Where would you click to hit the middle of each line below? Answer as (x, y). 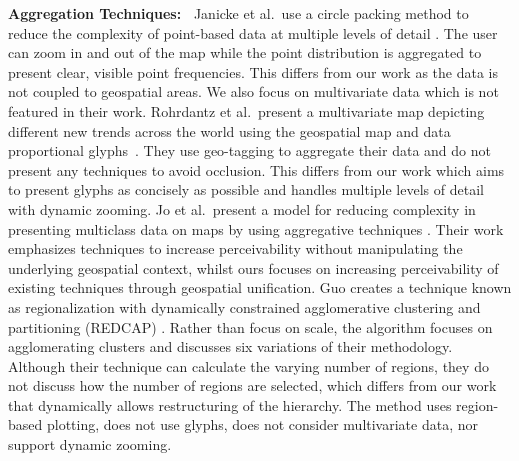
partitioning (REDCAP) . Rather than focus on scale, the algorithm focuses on (250, 326)
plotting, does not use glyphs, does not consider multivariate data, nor (262, 424)
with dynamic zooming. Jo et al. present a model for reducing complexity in (242, 208)
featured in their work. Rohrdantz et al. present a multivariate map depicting (246, 110)
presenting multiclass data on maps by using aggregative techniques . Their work (256, 228)
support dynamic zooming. (90, 444)
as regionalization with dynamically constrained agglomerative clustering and (244, 306)
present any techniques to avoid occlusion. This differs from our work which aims (256, 169)
